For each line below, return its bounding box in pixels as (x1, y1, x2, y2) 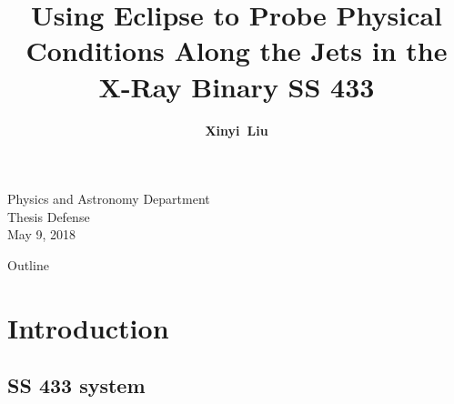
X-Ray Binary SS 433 (98, 67, 375, 105)
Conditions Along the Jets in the (25, 32, 448, 69)
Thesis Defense (7, 207, 90, 226)
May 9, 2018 (7, 225, 76, 244)
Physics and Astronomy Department (7, 189, 210, 208)
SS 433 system (7, 371, 146, 399)
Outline (7, 255, 49, 274)
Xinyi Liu (205, 120, 268, 139)
